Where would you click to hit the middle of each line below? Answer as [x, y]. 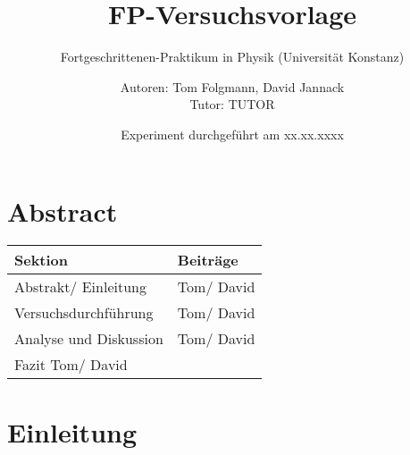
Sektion [42, 260]
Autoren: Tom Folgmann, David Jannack [232, 86]
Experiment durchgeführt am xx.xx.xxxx [232, 134]
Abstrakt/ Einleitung [80, 287]
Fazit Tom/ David [71, 365]
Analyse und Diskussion [89, 339]
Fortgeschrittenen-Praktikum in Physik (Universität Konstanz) [232, 57]
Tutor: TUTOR [232, 104]
